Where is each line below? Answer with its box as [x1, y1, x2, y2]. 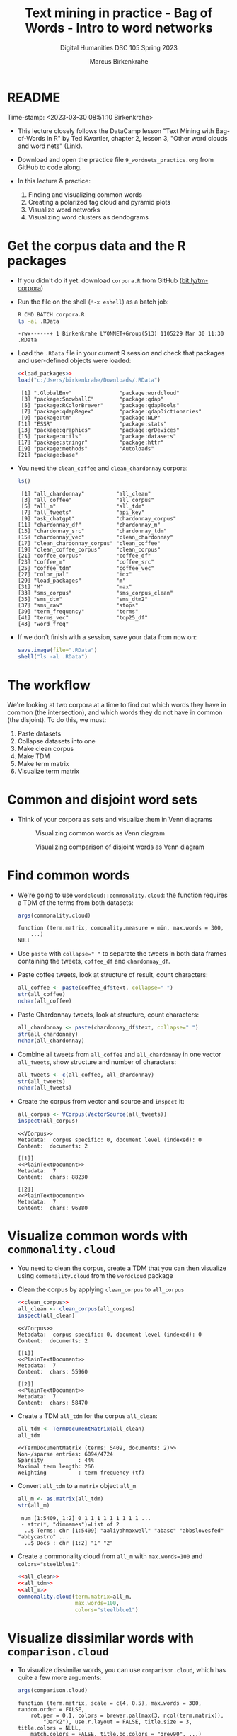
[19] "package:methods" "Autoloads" [17, 445, 154, 452]
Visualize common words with [7, 1228, 189, 1244]
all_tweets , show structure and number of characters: [17, 1057, 177, 1066]
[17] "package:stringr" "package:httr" [17, 439, 164, 447]
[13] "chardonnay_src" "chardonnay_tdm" [17, 527, 168, 535]
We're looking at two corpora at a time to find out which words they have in [7, 700, 226, 709]
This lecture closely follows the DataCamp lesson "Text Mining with [17, 126, 214, 135]
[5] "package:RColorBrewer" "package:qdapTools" [21, 402, 180, 409]
